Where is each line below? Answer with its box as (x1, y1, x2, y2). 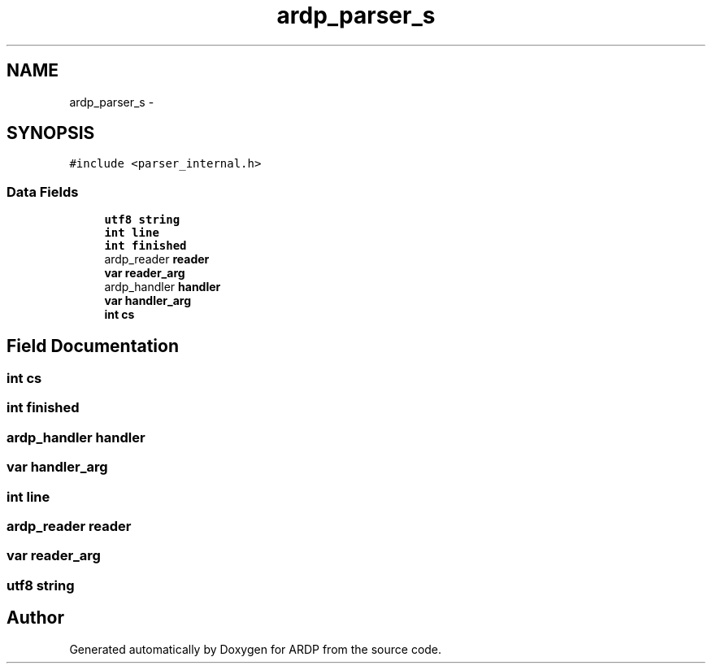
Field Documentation (7, 335, 179, 356)
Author (7, 607, 64, 629)
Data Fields (7, 183, 79, 200)
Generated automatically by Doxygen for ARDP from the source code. (69, 642, 442, 656)
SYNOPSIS (7, 123, 95, 144)
